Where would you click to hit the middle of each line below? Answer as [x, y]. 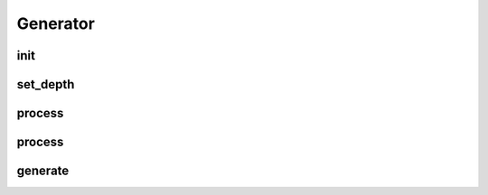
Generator [56, 23]
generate [43, 171]
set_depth [46, 84]
